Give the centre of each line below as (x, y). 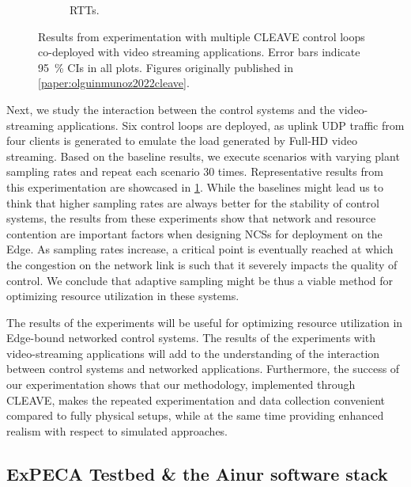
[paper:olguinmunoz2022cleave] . (114, 83)
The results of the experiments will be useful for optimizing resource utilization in (205, 322)
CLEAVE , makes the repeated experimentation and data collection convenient (196, 399)
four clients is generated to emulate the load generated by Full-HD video (182, 141)
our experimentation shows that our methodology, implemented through (181, 384)
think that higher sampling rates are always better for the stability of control (193, 202)
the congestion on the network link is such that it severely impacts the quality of (202, 264)
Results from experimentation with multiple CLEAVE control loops (202, 36)
